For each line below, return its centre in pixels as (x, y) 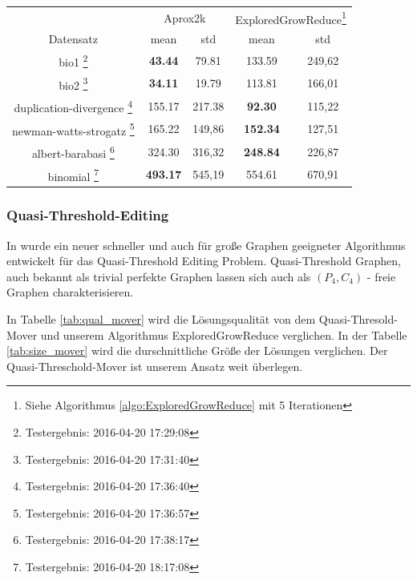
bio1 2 (73, 60)
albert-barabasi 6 (73, 152)
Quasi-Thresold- (358, 318)
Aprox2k (185, 17)
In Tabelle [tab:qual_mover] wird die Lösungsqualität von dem (161, 318)
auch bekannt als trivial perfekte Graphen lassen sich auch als (159, 276)
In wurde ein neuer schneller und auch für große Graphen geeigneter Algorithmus (206, 245)
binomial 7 (73, 175)
